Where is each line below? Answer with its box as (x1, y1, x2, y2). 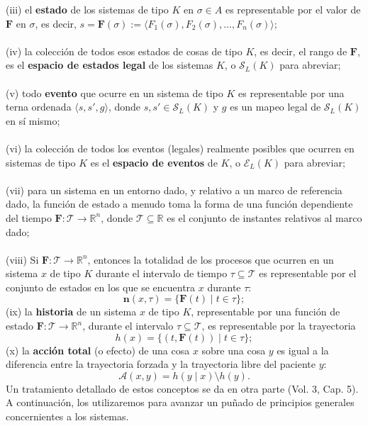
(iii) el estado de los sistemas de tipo (6, 2, 169, 16)
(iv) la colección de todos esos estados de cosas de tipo (6, 43, 242, 58)
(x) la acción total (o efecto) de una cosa (6, 342, 190, 357)
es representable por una (238, 85, 345, 100)
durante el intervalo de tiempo (95, 266, 228, 281)
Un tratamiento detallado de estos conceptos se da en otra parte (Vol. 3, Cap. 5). (6, 381, 359, 396)
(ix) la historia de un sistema (6, 304, 137, 319)
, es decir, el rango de (254, 43, 347, 58)
